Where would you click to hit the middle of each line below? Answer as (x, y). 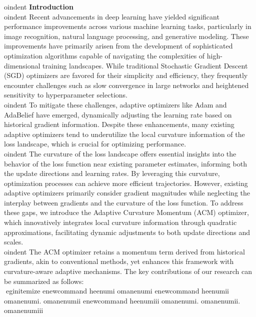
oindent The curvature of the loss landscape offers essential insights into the (120, 153)
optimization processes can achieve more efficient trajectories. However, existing (126, 183)
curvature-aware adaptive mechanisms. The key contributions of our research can (128, 271)
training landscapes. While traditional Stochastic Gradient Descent (145, 65)
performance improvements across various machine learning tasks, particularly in (128, 26)
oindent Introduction (39, 6)
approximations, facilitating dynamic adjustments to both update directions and (127, 232)
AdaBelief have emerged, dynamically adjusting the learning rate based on (118, 114)
